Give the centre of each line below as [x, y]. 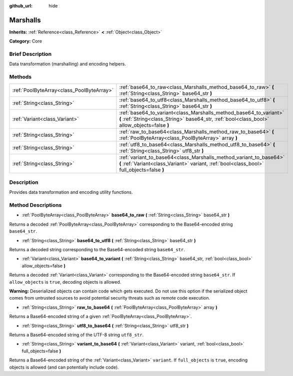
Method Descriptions [35, 205]
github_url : [21, 6]
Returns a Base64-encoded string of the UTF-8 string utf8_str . [76, 335]
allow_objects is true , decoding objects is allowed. [65, 282]
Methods [20, 77]
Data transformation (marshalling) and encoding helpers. [67, 64]
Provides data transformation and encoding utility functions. [71, 192]
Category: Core [26, 41]
